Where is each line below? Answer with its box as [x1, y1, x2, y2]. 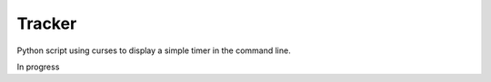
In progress [16, 61, 60, 72]
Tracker [16, 14, 77, 33]
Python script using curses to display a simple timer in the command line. [16, 45, 291, 56]
